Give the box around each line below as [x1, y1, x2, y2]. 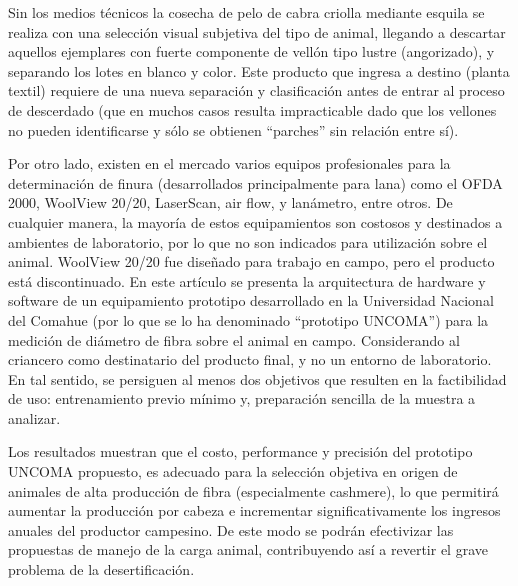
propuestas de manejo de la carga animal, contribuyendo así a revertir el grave [8, 539, 488, 560]
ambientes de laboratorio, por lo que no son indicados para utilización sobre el [8, 231, 488, 252]
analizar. [8, 407, 61, 428]
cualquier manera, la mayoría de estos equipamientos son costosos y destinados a [8, 211, 503, 232]
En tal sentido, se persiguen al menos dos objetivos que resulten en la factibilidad [8, 368, 507, 389]
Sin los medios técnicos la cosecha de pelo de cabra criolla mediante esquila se [8, 2, 485, 22]
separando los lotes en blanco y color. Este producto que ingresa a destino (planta [8, 60, 510, 81]
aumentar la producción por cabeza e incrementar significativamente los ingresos [8, 500, 501, 521]
